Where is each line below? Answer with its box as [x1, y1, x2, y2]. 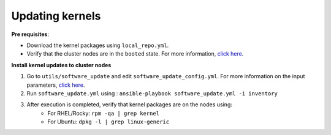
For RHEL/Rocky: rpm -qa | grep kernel [47, 109, 159, 117]
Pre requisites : [11, 31, 49, 38]
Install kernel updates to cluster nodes [11, 61, 112, 68]
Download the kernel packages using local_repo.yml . [26, 42, 169, 49]
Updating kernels [11, 9, 101, 23]
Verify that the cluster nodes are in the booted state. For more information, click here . [26, 50, 244, 57]
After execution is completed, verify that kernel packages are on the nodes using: [26, 101, 232, 108]
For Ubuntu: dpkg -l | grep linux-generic [47, 118, 170, 125]
